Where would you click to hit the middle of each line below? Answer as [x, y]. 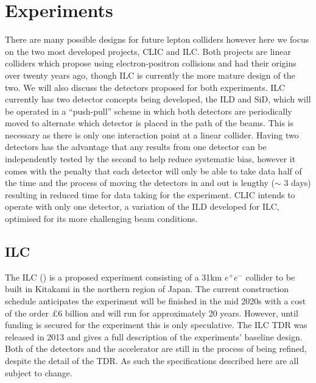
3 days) [297, 183]
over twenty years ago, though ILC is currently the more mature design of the [150, 75]
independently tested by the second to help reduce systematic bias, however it [150, 159]
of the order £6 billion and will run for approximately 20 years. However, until [152, 313]
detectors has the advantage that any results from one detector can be [136, 147]
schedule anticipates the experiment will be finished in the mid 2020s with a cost [156, 301]
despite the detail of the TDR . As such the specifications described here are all [152, 360]
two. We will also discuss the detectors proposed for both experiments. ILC [145, 87]
